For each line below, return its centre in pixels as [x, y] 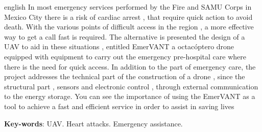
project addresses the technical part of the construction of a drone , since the [125, 76]
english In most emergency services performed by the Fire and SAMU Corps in [128, 7]
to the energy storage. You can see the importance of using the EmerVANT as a [130, 96]
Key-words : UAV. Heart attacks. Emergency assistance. [93, 123]
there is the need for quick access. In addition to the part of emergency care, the [130, 66]
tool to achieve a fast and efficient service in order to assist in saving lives [119, 106]
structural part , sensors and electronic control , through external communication [131, 86]
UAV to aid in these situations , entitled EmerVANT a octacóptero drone [119, 46]
